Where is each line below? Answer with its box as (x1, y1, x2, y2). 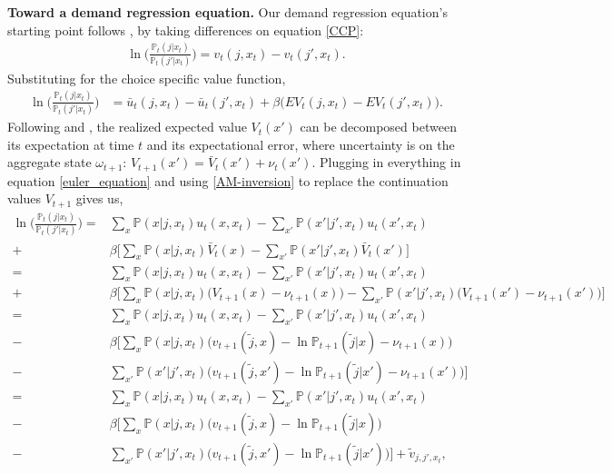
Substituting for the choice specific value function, (7, 68, 286, 87)
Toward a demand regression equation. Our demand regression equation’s (7, 3, 448, 21)
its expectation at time (7, 134, 134, 153)
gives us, (75, 189, 123, 208)
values (7, 189, 42, 208)
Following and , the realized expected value (7, 117, 247, 136)
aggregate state (7, 153, 92, 172)
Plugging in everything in (320, 153, 461, 172)
